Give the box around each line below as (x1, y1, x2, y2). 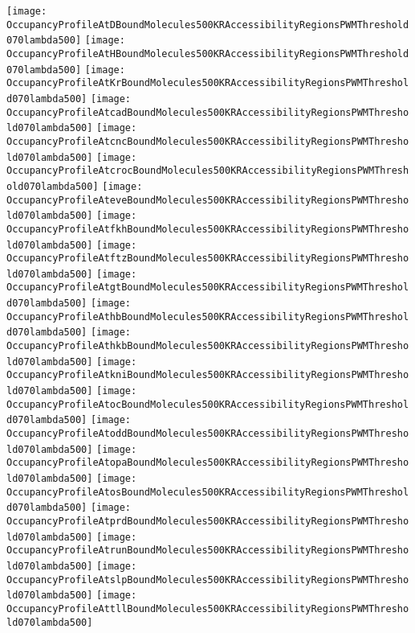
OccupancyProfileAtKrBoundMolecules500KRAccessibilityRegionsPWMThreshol (6, 77, 409, 89)
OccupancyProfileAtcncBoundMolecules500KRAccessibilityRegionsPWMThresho (6, 135, 409, 147)
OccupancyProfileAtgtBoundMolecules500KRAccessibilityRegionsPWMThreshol (6, 282, 409, 294)
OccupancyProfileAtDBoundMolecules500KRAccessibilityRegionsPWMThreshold (6, 18, 409, 31)
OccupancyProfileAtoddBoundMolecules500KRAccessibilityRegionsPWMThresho (6, 428, 409, 440)
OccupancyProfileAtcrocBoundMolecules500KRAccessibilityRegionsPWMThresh (6, 165, 409, 177)
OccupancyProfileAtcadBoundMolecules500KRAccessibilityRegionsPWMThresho (6, 106, 409, 118)
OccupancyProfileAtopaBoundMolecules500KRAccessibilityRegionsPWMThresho (6, 457, 409, 469)
